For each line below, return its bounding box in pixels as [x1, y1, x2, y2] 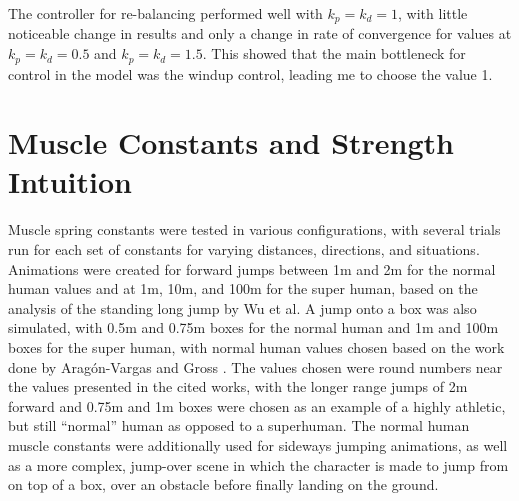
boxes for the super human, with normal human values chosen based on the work [8, 336, 505, 357]
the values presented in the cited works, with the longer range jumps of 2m [8, 376, 468, 397]
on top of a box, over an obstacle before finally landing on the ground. [8, 474, 439, 495]
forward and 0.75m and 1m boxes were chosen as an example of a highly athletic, [8, 395, 506, 416]
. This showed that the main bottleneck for [202, 43, 466, 64]
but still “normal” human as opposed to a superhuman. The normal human [8, 415, 470, 436]
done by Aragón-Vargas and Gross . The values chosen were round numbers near [8, 356, 503, 377]
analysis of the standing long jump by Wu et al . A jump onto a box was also [8, 297, 477, 318]
